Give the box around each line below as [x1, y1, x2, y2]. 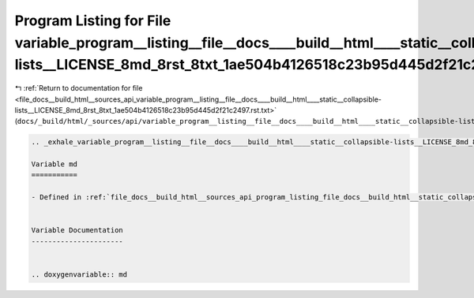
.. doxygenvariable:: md [31, 270, 128, 279]
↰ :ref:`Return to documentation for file [14, 84, 143, 93]
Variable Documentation [31, 225, 124, 235]
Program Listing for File [14, 12, 171, 29]
